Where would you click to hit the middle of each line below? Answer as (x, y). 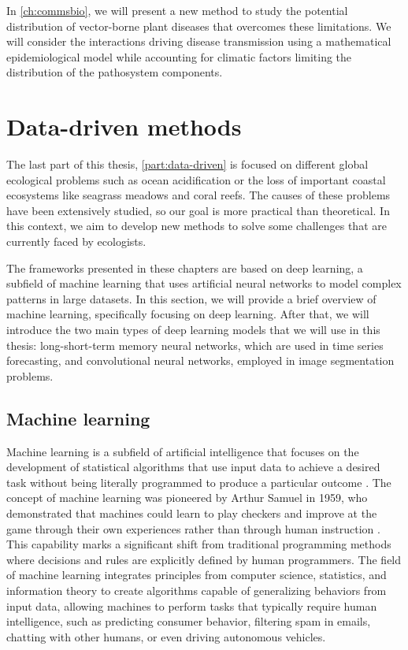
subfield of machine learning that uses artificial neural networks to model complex (204, 283)
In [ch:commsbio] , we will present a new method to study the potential (177, 10)
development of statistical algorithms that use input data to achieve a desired (193, 467)
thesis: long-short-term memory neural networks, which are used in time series (195, 345)
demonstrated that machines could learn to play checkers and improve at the (192, 513)
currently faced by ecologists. (76, 241)
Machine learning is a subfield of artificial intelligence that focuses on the (183, 451)
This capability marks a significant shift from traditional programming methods (199, 544)
